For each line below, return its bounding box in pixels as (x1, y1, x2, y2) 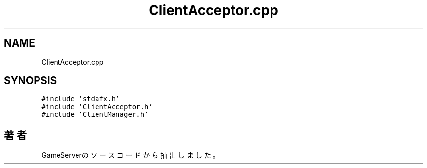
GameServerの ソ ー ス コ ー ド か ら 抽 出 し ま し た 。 (41, 151, 220, 160)
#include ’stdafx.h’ (41, 95, 120, 103)
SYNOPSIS (4, 75, 57, 87)
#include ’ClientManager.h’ (41, 111, 149, 119)
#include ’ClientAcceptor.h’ (41, 103, 153, 111)
